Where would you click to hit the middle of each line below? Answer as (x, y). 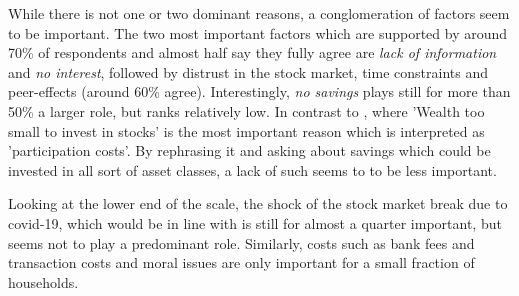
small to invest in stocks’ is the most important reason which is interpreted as (246, 130)
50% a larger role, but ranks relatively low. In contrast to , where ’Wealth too (246, 110)
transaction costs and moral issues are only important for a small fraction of (241, 262)
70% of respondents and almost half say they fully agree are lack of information (252, 52)
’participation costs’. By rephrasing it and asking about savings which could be (249, 150)
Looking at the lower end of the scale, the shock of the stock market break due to (258, 203)
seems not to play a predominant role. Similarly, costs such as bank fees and (241, 242)
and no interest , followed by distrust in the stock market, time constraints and (248, 71)
